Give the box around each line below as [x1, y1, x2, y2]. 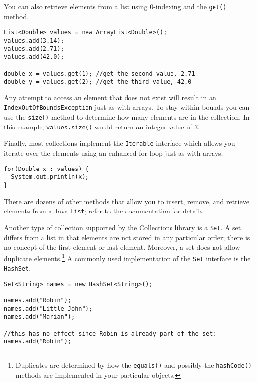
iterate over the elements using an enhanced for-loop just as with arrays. [4, 148, 223, 158]
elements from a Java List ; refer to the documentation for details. [4, 206, 205, 216]
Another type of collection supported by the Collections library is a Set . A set [4, 222, 241, 232]
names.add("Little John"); [4, 305, 92, 312]
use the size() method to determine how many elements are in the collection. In [4, 112, 250, 122]
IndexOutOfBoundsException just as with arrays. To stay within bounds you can [4, 102, 250, 112]
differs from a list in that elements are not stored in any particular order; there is [4, 232, 250, 242]
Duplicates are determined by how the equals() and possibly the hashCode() [15, 359, 252, 370]
